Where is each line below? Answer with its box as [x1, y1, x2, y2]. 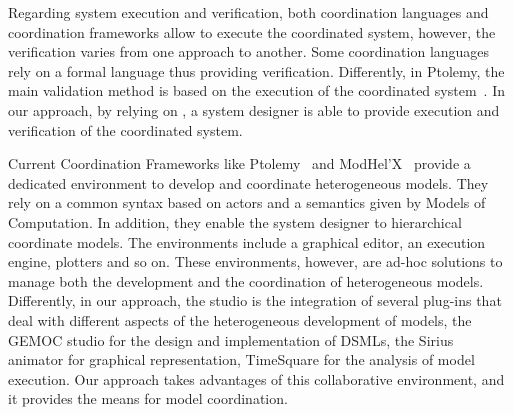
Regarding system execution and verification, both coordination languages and [8, 2, 489, 22]
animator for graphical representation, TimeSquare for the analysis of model [8, 349, 475, 370]
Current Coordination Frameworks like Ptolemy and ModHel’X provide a [8, 153, 471, 174]
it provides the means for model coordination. [8, 388, 288, 409]
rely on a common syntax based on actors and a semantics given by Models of [8, 192, 486, 213]
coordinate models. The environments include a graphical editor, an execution [8, 231, 486, 252]
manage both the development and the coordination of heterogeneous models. [8, 270, 484, 291]
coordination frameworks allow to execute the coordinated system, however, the [8, 21, 496, 42]
